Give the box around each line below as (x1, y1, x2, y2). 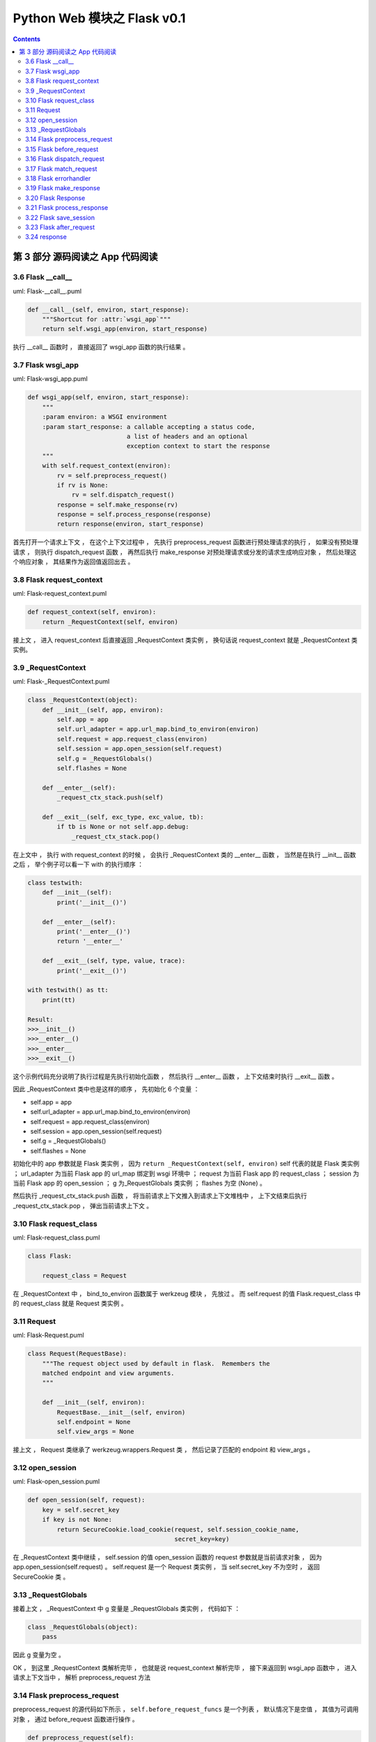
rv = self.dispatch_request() (71, 491, 175, 499)
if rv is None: (56, 481, 109, 489)
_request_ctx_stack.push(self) (56, 794, 164, 801)
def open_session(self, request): (27, 1496, 146, 1504)
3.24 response (25, 233, 68, 241)
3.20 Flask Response (25, 194, 86, 202)
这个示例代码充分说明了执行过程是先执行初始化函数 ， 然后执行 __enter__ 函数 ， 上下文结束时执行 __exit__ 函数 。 (13, 1072, 338, 1081)
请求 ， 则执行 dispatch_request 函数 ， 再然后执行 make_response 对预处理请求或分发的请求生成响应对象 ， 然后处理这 (13, 548, 357, 556)
